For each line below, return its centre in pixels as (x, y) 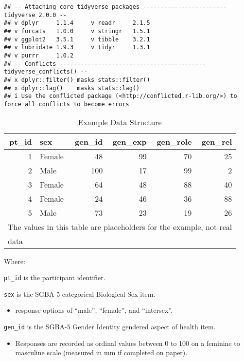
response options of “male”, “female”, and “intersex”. (94, 310)
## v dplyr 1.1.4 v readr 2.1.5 (77, 23)
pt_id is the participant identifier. (55, 277)
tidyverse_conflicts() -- (46, 72)
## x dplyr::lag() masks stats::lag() (72, 88)
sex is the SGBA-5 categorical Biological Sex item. (80, 294)
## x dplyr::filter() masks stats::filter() (77, 80)
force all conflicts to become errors (67, 104)
